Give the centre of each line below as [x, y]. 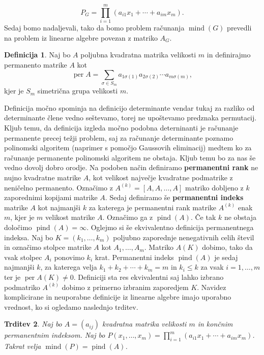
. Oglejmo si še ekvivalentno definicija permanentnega [170, 227]
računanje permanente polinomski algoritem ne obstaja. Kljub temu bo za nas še [130, 157]
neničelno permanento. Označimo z [58, 187]
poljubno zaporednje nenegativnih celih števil [184, 237]
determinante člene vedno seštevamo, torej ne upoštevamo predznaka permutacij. [130, 118]
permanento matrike [36, 64]
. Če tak [203, 217]
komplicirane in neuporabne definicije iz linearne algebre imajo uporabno [118, 297]
